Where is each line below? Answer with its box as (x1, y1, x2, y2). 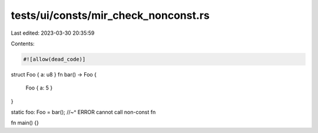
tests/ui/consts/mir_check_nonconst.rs (11, 9, 210, 22)
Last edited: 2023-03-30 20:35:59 (11, 29, 95, 36)
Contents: (11, 40, 35, 47)
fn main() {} (11, 119, 39, 127)
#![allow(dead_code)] (23, 56, 86, 62)
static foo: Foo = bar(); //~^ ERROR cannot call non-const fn (11, 109, 156, 116)
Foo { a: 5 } (25, 84, 53, 91)
